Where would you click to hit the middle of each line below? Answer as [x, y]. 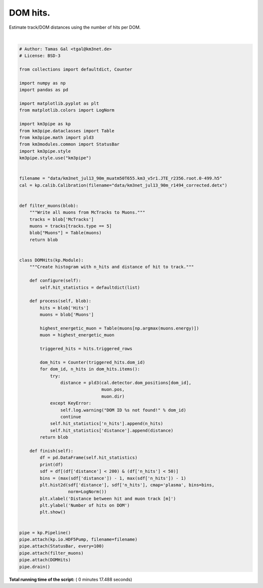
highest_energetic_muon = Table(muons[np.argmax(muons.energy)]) [119, 328]
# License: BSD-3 [40, 56]
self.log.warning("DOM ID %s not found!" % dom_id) [123, 410]
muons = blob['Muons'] [67, 315]
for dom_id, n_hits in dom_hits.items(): [90, 369]
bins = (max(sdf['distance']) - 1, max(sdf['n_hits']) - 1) [113, 478]
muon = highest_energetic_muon [77, 335]
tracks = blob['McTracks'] [62, 219]
